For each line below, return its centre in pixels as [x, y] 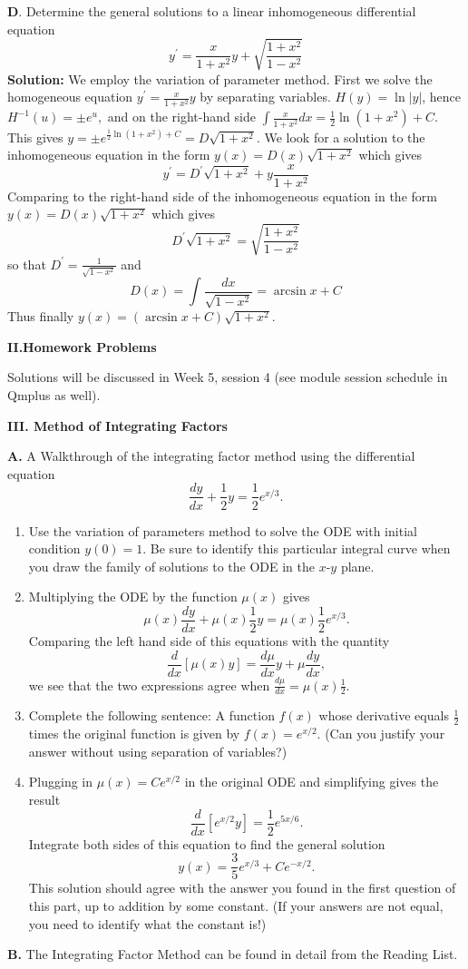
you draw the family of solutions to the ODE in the [172, 566]
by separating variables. [265, 97]
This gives [35, 137]
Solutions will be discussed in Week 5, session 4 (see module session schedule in [228, 377]
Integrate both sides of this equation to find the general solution [207, 843]
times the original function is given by [134, 734]
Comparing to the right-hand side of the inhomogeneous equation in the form [222, 196]
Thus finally [41, 316]
